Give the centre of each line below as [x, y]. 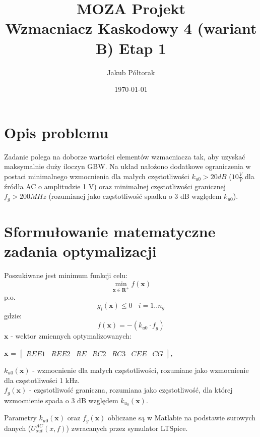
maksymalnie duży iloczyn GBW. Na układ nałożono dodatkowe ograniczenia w [127, 166]
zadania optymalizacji [80, 251]
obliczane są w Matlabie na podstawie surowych [182, 418]
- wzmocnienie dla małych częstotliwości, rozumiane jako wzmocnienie [141, 370]
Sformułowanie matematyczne [110, 231]
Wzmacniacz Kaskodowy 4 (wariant [131, 28]
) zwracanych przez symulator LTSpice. [127, 428]
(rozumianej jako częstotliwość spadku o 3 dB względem [135, 196]
